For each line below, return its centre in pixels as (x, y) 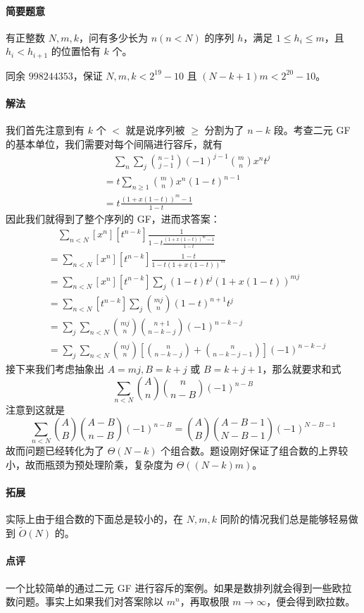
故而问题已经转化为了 (55, 451)
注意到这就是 (35, 410)
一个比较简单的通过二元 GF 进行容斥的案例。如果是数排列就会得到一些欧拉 (179, 587)
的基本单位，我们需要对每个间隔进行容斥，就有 (114, 143)
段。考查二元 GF (312, 130)
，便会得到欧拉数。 (311, 601)
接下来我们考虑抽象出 (55, 369)
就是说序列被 (155, 130)
